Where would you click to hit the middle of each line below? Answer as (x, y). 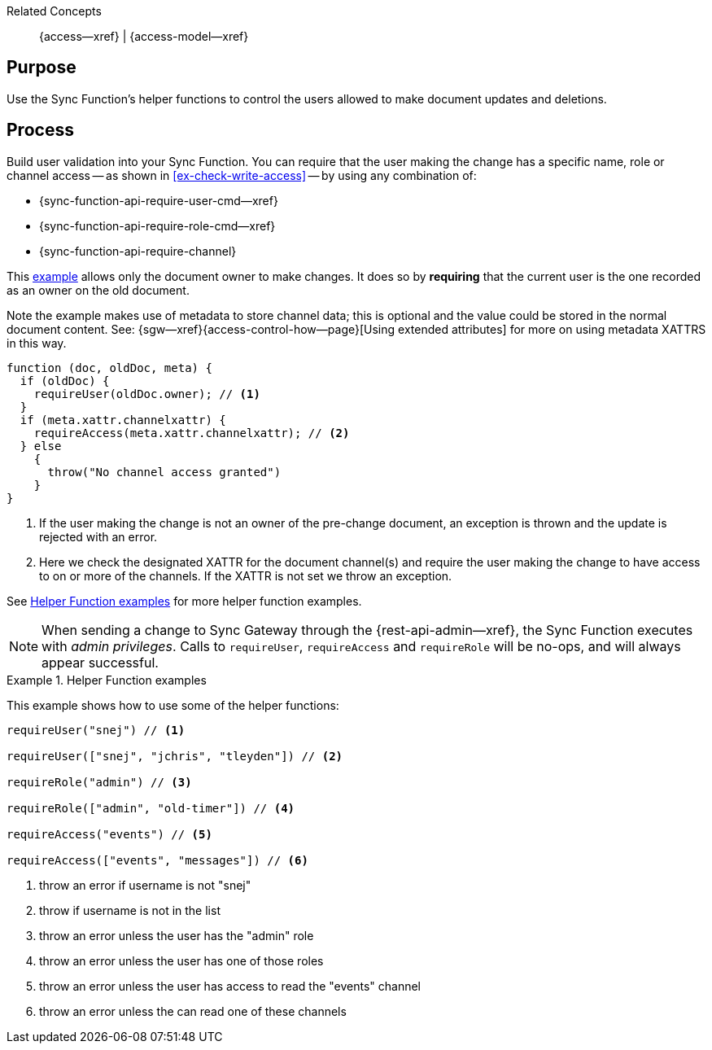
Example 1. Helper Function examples (107, 680)
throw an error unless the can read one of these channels (193, 1011)
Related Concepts (54, 11)
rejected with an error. (98, 536)
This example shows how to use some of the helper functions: (173, 705)
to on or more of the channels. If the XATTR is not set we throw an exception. (246, 575)
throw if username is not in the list (130, 910)
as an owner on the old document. (98, 290)
